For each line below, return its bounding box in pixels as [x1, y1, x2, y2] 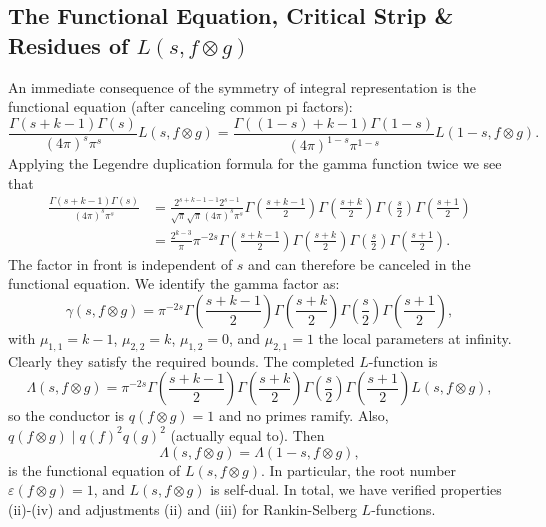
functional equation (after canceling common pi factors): [8, 96, 353, 117]
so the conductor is [8, 405, 125, 426]
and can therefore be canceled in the [248, 253, 471, 274]
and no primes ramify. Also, [218, 405, 389, 426]
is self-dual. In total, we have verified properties [210, 479, 502, 500]
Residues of [8, 29, 129, 60]
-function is [368, 350, 438, 371]
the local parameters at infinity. [318, 327, 512, 348]
